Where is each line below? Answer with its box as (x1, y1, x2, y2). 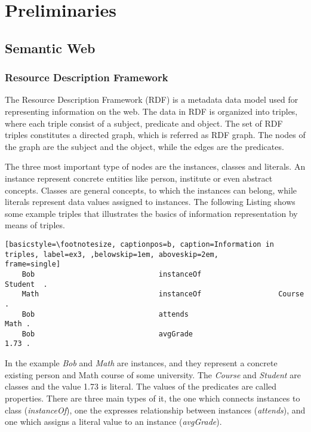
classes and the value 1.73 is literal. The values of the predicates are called (5, 380, 277, 393)
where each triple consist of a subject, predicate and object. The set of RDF (5, 117, 283, 129)
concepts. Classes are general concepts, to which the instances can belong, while (5, 183, 297, 196)
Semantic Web (5, 38, 96, 57)
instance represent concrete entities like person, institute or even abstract (5, 171, 273, 184)
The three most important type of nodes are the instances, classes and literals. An (5, 160, 306, 173)
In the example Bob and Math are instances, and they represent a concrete (5, 357, 278, 369)
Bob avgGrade (21, 329, 193, 338)
